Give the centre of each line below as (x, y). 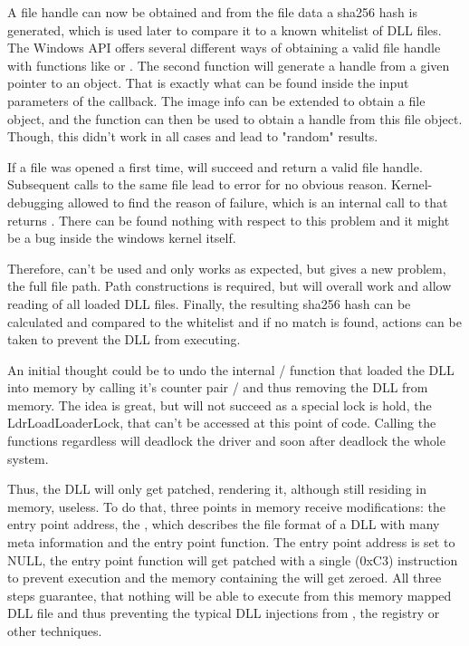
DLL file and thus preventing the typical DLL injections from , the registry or (224, 613)
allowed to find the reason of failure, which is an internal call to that (258, 202)
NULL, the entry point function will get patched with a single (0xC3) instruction (233, 559)
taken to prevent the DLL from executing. (124, 339)
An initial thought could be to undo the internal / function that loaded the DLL (231, 369)
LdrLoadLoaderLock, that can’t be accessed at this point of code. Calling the (222, 423)
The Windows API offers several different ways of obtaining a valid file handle (224, 48)
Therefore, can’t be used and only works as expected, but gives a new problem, (227, 268)
